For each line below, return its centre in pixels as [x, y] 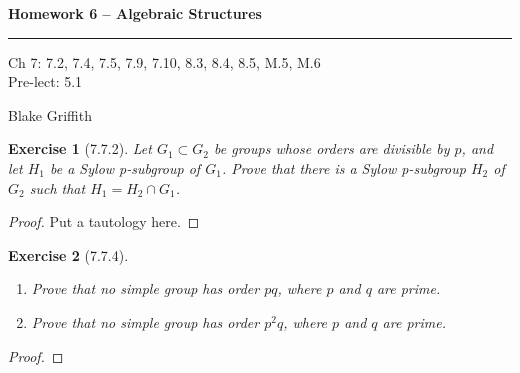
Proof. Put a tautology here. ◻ [104, 221]
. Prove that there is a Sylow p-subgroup [343, 167]
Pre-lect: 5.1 [45, 81]
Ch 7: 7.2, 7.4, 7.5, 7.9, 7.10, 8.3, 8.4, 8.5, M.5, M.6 [164, 61]
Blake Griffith [50, 114]
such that [57, 187]
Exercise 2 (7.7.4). [68, 254]
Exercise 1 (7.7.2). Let [80, 148]
